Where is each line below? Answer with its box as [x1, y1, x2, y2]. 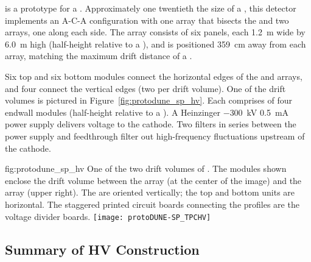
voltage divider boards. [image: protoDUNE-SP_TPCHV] [5, 210, 211, 222]
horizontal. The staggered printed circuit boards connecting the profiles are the [5, 197, 299, 210]
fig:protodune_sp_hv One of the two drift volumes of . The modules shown [5, 162, 287, 175]
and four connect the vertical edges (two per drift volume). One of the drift [5, 82, 286, 94]
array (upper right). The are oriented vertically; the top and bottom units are [5, 186, 295, 199]
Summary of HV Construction [5, 239, 200, 258]
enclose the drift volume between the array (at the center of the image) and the [5, 174, 302, 186]
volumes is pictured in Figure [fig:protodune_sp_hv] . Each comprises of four [5, 94, 292, 107]
